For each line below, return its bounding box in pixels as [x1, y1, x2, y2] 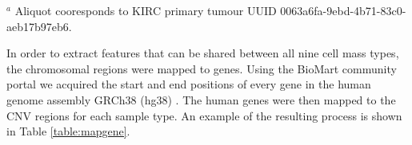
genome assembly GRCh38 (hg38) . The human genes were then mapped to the [6, 91, 396, 108]
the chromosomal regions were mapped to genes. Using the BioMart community [6, 60, 397, 76]
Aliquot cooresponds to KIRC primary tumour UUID [14, 2, 277, 18]
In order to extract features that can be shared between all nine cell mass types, [6, 45, 399, 61]
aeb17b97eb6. [6, 18, 72, 34]
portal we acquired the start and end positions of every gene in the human [6, 76, 371, 92]
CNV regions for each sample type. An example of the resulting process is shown [6, 107, 402, 123]
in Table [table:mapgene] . [6, 123, 130, 139]
